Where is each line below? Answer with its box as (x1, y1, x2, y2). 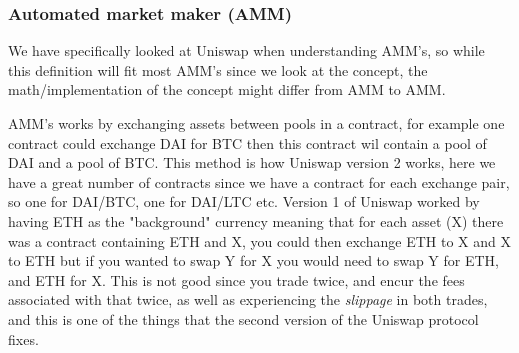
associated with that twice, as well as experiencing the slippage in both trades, (8, 289, 488, 310)
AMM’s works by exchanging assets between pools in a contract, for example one (8, 113, 505, 133)
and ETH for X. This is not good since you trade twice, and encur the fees (8, 269, 465, 290)
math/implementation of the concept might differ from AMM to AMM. (8, 79, 446, 100)
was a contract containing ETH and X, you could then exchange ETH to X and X (8, 230, 511, 251)
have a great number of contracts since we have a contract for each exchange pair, (8, 171, 510, 192)
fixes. (8, 328, 39, 349)
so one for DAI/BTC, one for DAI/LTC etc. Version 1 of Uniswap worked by (8, 191, 480, 212)
